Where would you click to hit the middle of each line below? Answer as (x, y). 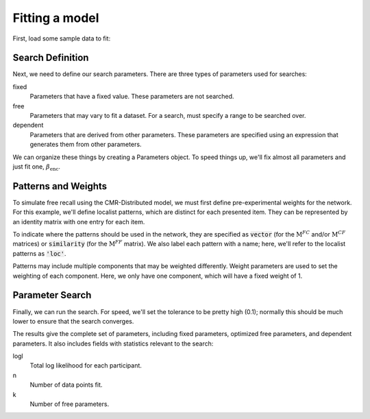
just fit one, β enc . (37, 167)
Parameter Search (52, 295)
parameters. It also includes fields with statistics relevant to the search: (113, 344)
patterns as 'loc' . (39, 253)
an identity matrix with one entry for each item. (79, 222)
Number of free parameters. (70, 404)
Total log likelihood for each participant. (86, 366)
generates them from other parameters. (86, 145)
